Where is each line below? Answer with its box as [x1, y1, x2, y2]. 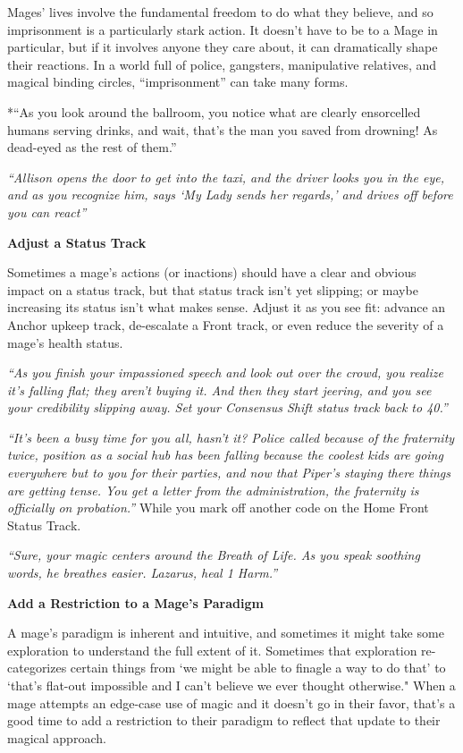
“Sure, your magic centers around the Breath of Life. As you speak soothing [7, 546, 420, 564]
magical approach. [7, 728, 106, 747]
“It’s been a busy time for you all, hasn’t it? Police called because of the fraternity [7, 427, 455, 446]
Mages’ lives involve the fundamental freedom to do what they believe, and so [7, 3, 434, 21]
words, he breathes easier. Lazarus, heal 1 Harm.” [7, 563, 278, 582]
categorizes [7, 658, 67, 677]
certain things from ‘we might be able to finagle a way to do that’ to [70, 658, 446, 677]
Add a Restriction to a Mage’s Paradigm [7, 593, 264, 612]
